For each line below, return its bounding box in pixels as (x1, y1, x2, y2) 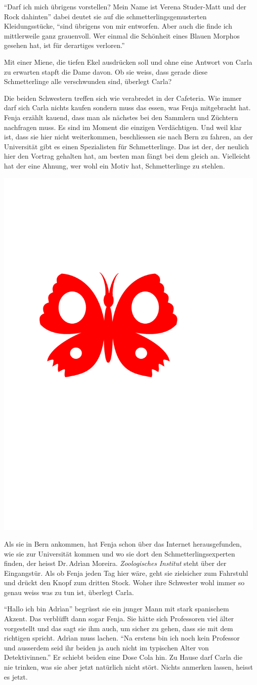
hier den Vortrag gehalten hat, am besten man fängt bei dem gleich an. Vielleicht (4, 151, 251, 161)
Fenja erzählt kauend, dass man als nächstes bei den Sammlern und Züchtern (4, 112, 238, 122)
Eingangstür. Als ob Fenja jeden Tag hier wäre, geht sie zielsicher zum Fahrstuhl (4, 567, 248, 578)
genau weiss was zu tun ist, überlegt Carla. (4, 587, 134, 597)
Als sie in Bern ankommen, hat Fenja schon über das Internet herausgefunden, (4, 538, 242, 549)
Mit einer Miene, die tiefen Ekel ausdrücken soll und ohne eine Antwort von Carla (4, 56, 253, 67)
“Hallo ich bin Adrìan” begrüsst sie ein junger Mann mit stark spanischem (4, 603, 229, 614)
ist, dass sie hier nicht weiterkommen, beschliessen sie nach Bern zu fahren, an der (4, 131, 253, 142)
